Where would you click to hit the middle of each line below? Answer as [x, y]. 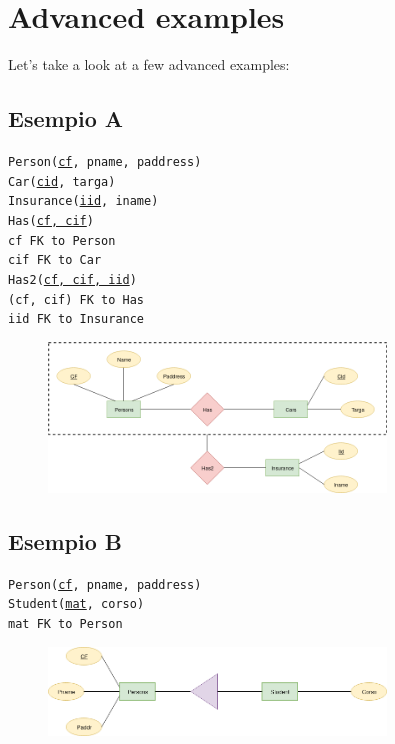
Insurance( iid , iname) [83, 201]
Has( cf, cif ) [51, 220]
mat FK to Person [65, 624]
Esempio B [65, 541]
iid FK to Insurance [76, 319]
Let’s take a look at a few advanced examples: [149, 64]
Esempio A [66, 118]
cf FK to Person [62, 240]
